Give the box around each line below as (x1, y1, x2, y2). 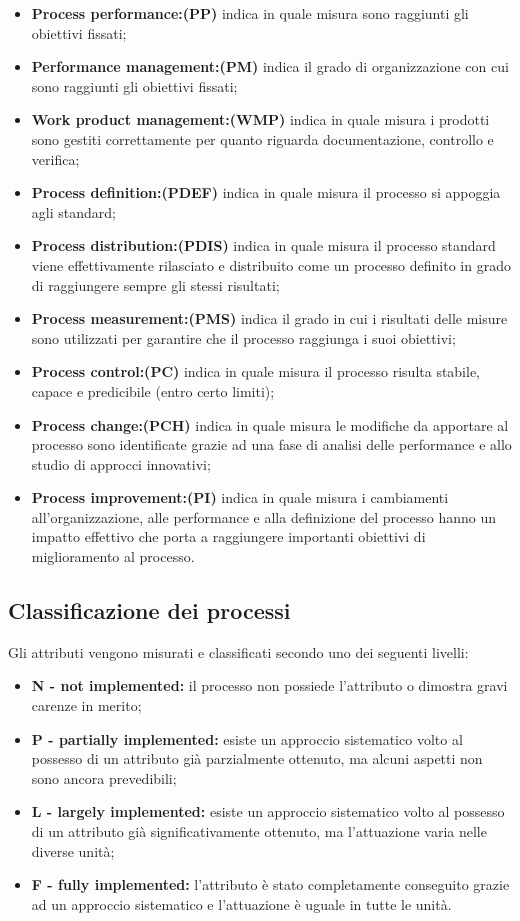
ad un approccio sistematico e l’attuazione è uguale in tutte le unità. (31, 893, 452, 914)
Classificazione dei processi (8, 595, 291, 626)
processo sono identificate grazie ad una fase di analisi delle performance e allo (31, 434, 512, 455)
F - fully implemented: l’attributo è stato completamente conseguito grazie (31, 874, 510, 895)
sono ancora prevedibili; (31, 767, 177, 788)
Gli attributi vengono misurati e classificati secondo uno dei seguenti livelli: (8, 641, 469, 662)
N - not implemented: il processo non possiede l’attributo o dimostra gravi (31, 675, 508, 696)
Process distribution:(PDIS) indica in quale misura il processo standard (31, 235, 496, 256)
